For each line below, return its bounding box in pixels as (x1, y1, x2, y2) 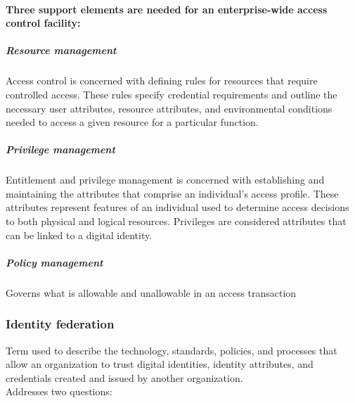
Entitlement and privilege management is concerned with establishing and (6, 172, 325, 187)
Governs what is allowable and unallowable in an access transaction (6, 285, 297, 300)
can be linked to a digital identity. (6, 227, 153, 242)
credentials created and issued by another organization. (6, 370, 243, 385)
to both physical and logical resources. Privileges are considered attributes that (6, 214, 347, 229)
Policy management (6, 255, 103, 269)
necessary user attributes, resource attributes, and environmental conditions (6, 101, 333, 115)
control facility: (6, 15, 81, 30)
